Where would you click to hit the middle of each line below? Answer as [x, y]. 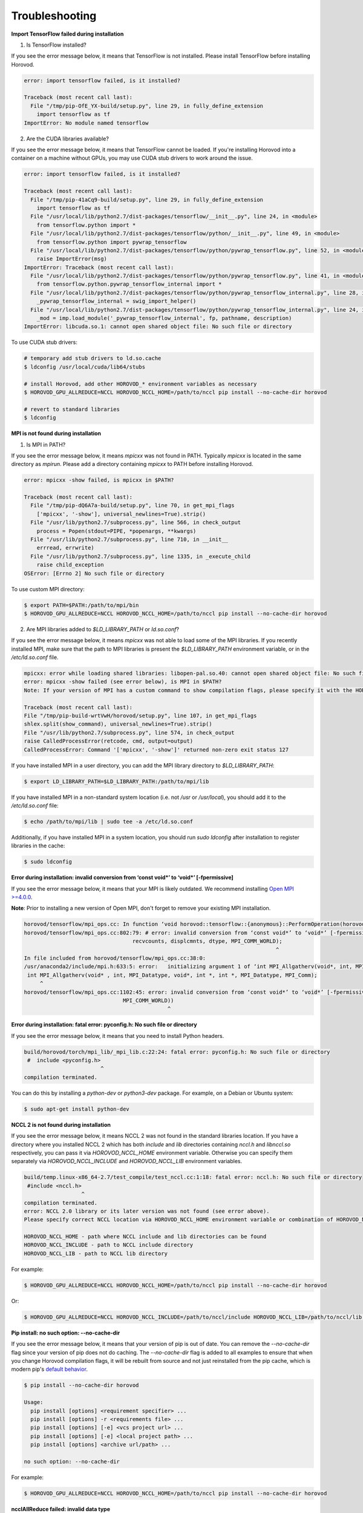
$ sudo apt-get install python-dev [77, 1109]
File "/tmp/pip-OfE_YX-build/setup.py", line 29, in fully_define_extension [147, 106]
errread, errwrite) [66, 548]
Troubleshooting [54, 16]
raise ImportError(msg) [72, 259]
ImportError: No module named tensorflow [86, 123]
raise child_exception [70, 565]
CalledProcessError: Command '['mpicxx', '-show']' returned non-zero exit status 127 [156, 750]
